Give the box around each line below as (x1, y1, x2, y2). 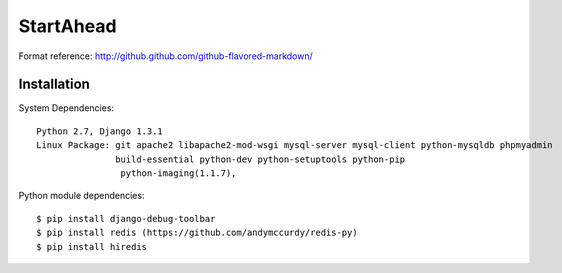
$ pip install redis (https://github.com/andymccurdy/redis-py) (36, 227, 359, 239)
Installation (18, 76, 90, 93)
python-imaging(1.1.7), (120, 168, 237, 179)
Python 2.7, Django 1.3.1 (36, 125, 164, 137)
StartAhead (18, 15, 117, 37)
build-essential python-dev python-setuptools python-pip (115, 153, 406, 165)
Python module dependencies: (18, 190, 145, 202)
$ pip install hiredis (36, 241, 148, 252)
